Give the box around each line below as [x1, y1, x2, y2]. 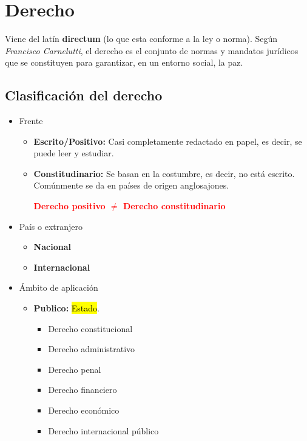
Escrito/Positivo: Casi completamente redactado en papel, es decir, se [33, 134, 302, 147]
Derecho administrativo [48, 342, 135, 355]
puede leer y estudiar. [33, 147, 114, 159]
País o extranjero [19, 220, 83, 232]
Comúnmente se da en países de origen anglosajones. [33, 179, 229, 192]
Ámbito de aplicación [19, 281, 98, 294]
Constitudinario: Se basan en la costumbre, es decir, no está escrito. [33, 167, 295, 179]
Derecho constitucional [48, 322, 133, 335]
